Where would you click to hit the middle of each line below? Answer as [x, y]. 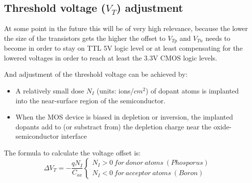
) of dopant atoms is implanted [192, 91]
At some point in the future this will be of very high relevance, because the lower [126, 28]
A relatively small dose [50, 91]
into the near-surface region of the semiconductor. [90, 100]
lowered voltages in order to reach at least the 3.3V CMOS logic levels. [111, 57]
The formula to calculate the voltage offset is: [72, 152]
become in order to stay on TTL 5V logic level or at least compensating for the [123, 48]
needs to [218, 38]
